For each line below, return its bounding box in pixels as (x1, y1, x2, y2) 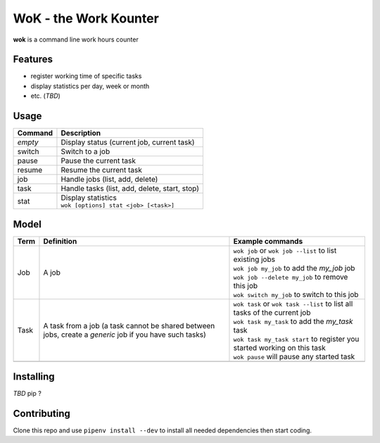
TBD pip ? (13, 389, 42, 398)
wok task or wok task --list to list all (233, 299, 353, 308)
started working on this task (233, 342, 327, 352)
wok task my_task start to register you (233, 334, 360, 344)
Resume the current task (61, 166, 142, 175)
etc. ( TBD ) (30, 92, 61, 100)
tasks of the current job (233, 307, 311, 317)
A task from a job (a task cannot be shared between (43, 320, 215, 330)
